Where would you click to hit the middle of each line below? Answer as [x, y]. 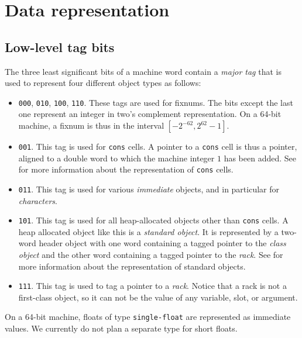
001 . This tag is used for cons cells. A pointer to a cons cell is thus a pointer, [158, 146]
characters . [38, 200]
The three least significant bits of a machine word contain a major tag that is [143, 71]
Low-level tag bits [60, 46]
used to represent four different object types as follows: [103, 83]
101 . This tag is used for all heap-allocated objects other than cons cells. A [153, 220]
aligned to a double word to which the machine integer [116, 158]
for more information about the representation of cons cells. [126, 169]
